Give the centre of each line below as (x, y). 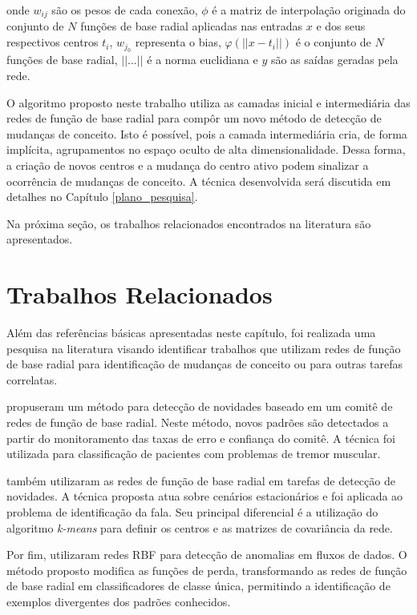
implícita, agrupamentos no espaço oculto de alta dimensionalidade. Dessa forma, (206, 149)
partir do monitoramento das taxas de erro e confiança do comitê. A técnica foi (201, 438)
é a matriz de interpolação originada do (309, 10)
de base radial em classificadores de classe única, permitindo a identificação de (198, 586)
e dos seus (341, 26)
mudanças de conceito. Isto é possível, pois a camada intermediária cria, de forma (207, 133)
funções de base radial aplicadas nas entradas (192, 26)
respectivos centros (53, 42)
